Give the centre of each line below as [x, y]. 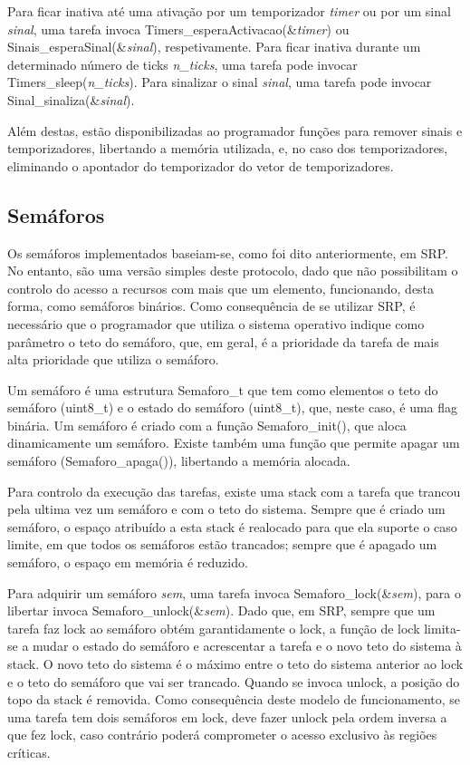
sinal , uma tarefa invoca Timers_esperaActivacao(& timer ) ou [178, 29]
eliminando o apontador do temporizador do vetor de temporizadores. [201, 165]
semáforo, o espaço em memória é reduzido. [128, 562]
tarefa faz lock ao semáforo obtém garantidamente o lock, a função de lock [214, 628]
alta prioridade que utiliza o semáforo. [113, 359]
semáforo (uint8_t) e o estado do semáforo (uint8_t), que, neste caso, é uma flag [233, 407]
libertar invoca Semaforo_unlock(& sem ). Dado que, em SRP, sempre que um [221, 610]
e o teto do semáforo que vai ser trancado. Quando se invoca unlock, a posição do [234, 681]
